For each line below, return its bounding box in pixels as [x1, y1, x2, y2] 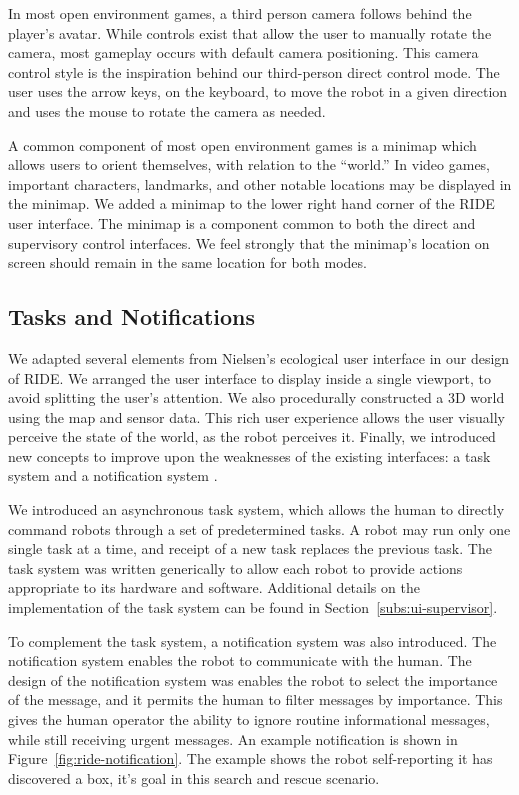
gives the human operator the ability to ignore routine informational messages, [8, 709, 490, 730]
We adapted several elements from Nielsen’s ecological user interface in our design [8, 347, 510, 368]
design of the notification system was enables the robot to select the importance [8, 669, 498, 690]
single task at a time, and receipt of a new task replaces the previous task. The [8, 538, 492, 559]
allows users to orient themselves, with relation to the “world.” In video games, [8, 154, 491, 175]
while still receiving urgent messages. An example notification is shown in [8, 728, 458, 749]
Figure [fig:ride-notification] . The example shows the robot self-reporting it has [8, 748, 493, 769]
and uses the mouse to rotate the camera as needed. [8, 100, 326, 121]
